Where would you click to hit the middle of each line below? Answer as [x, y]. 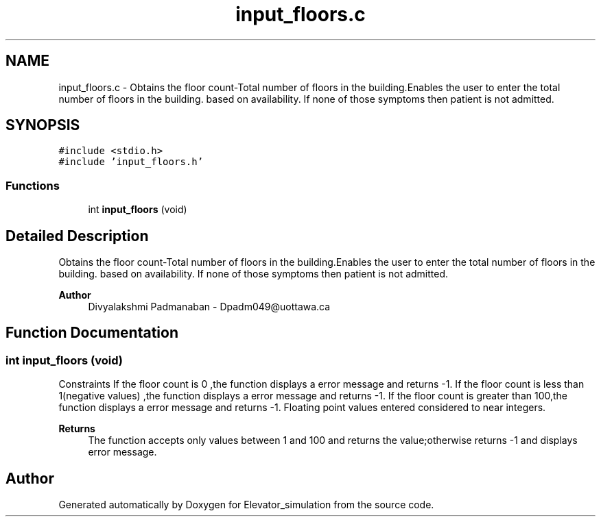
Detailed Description [77, 236]
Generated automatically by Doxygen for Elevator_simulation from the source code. [246, 505]
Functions [33, 185]
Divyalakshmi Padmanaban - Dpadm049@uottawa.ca [209, 307]
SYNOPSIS [43, 125]
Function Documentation [92, 333]
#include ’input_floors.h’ [131, 162]
